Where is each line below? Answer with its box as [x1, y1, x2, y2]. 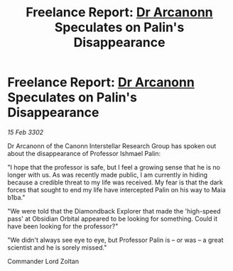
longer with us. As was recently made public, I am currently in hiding [7, 170, 208, 179]
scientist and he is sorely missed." [7, 243, 107, 252]
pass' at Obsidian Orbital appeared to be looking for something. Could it [7, 214, 218, 223]
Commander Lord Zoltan [7, 257, 80, 265]
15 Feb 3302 [7, 128, 44, 136]
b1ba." [7, 193, 26, 201]
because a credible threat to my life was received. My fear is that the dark [7, 178, 224, 187]
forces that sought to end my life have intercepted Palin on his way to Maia [7, 185, 226, 194]
